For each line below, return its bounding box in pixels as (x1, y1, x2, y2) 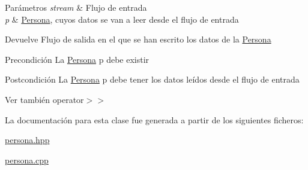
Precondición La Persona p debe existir (5, 53, 149, 65)
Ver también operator (5, 93, 84, 105)
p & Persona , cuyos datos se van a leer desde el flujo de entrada (5, 13, 239, 25)
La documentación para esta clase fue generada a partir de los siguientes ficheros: (5, 113, 304, 126)
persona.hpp (5, 133, 50, 146)
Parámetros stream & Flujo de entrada (5, 1, 147, 13)
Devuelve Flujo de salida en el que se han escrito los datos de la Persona (5, 33, 271, 45)
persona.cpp (5, 153, 49, 166)
